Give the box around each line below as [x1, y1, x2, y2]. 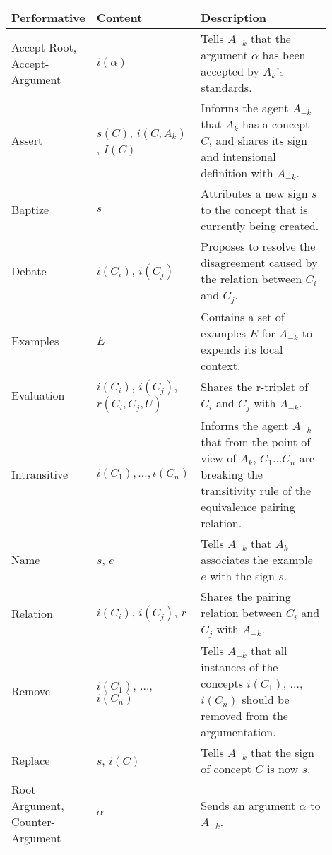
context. [201, 357, 241, 373]
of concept [201, 760, 251, 777]
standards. [201, 79, 252, 95]
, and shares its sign [208, 132, 307, 148]
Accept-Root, [11, 38, 77, 55]
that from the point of [201, 433, 311, 450]
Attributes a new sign [201, 185, 308, 201]
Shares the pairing [201, 587, 291, 604]
